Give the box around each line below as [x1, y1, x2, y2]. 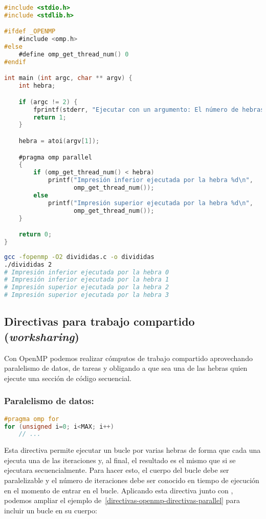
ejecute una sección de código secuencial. [4, 372, 132, 383]
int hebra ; [18, 82, 56, 90]
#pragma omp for [4, 415, 59, 423]
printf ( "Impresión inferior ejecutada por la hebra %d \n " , [48, 176, 253, 184]
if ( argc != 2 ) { [18, 98, 78, 106]
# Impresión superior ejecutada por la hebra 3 [4, 291, 169, 299]
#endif [4, 58, 26, 66]
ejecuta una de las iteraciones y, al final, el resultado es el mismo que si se [4, 454, 236, 465]
